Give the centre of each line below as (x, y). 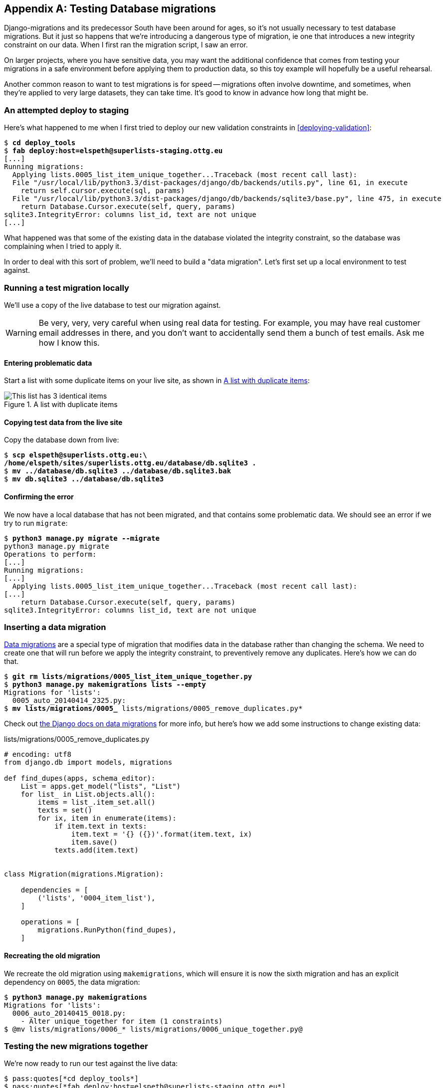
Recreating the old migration (52, 955)
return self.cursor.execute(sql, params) (103, 191)
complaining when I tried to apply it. (63, 246)
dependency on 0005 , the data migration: (72, 982)
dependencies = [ (54, 890)
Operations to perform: (50, 554)
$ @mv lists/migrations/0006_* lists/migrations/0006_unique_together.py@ (153, 1029)
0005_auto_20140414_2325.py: (69, 701)
